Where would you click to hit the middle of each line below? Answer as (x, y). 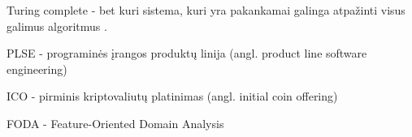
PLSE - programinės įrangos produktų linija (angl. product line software (187, 53)
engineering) (37, 68)
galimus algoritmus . (57, 26)
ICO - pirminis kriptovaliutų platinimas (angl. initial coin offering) (172, 96)
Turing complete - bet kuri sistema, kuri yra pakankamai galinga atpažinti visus (206, 10)
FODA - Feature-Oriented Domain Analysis (115, 123)
